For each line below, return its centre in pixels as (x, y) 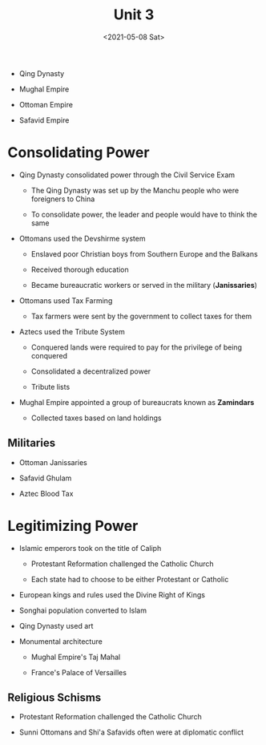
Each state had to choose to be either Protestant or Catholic (130, 579)
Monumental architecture (61, 641)
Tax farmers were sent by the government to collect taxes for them (141, 316)
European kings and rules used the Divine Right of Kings (112, 594)
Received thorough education (80, 269)
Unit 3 (134, 15)
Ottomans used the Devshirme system (82, 238)
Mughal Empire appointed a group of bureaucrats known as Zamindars (137, 402)
